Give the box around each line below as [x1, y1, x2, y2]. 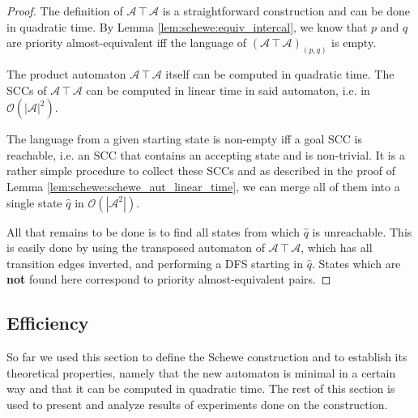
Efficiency [6, 310, 89, 335]
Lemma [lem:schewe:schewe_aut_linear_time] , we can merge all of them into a [6, 178, 400, 195]
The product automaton [6, 66, 126, 83]
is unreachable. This [312, 223, 412, 240]
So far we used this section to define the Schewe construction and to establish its [6, 348, 407, 365]
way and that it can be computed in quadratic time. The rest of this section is [6, 380, 395, 397]
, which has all [301, 239, 373, 256]
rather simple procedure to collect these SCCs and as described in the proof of [6, 162, 396, 179]
